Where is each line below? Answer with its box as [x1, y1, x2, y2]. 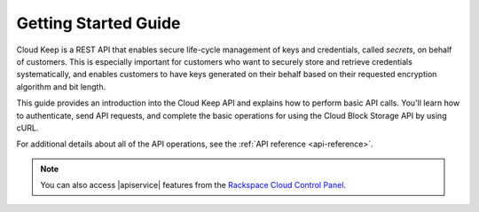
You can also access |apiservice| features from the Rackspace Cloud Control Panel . [40, 180, 346, 191]
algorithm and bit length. [16, 81, 106, 92]
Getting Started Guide [16, 13, 181, 33]
